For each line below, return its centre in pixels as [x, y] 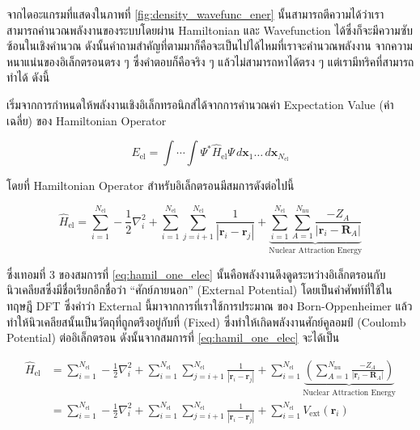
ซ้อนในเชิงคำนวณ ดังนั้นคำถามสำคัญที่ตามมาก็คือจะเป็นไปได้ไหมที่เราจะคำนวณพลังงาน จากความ [210, 46]
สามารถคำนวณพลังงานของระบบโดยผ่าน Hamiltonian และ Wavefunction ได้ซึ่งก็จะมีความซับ [210, 30]
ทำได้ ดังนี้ [28, 77]
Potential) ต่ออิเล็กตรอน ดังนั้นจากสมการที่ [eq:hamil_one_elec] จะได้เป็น [173, 337]
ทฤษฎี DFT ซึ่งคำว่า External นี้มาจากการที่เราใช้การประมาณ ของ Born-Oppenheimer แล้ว [210, 305]
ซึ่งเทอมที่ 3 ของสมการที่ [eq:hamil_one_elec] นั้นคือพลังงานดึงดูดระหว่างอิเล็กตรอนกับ [196, 274]
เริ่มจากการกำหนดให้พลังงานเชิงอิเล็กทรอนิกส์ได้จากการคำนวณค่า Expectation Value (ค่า [200, 104]
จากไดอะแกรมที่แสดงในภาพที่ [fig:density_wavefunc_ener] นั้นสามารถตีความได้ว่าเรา [195, 14]
